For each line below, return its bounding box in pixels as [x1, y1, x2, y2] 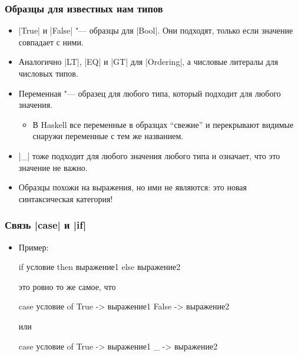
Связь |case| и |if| [5, 217, 87, 232]
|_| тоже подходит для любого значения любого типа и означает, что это [18, 149, 280, 161]
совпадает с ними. [18, 35, 84, 48]
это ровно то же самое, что [18, 280, 116, 292]
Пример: [18, 240, 49, 253]
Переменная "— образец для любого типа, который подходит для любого [18, 87, 281, 99]
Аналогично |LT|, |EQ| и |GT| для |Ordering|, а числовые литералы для [18, 55, 279, 68]
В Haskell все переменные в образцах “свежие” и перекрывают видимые [32, 118, 294, 130]
